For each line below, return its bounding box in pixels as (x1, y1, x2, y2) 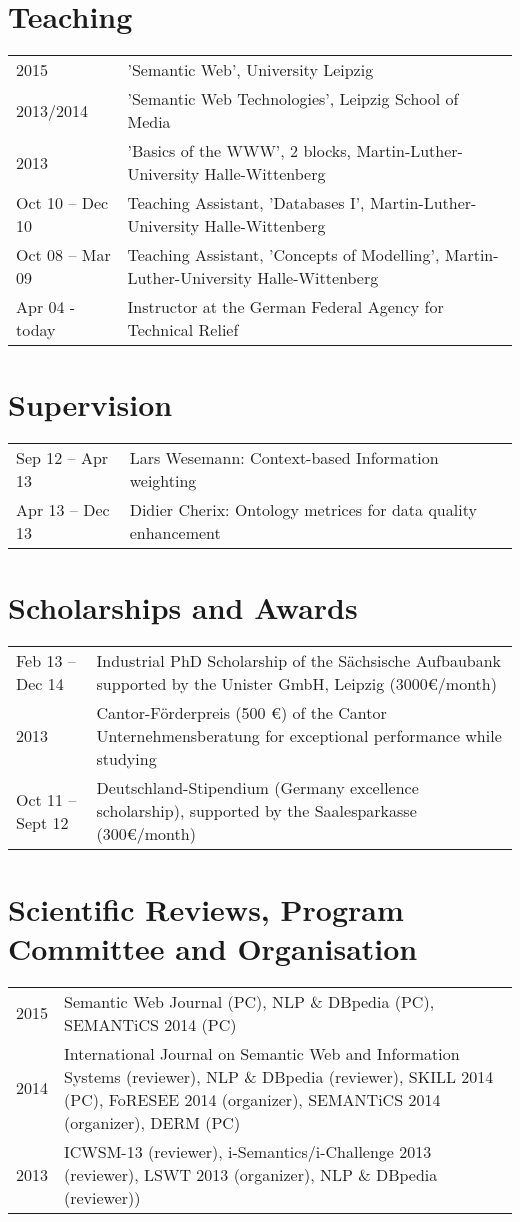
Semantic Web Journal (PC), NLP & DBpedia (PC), (64, 989, 435, 1013)
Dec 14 (16, 672, 64, 696)
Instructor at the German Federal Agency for (127, 295, 444, 319)
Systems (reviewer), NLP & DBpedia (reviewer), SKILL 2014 (64, 1064, 494, 1088)
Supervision (8, 384, 173, 425)
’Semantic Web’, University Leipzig (127, 58, 374, 82)
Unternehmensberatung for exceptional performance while (96, 724, 502, 748)
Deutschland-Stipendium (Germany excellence (96, 776, 419, 800)
